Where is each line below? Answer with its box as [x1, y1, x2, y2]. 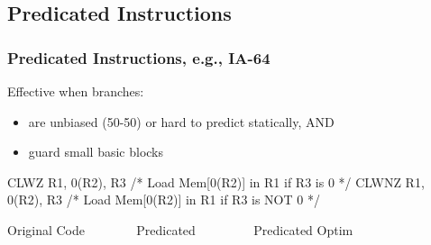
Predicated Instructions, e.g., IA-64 [7, 46, 271, 68]
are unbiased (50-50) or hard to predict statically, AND [28, 112, 335, 131]
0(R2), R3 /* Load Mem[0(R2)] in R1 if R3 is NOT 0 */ [7, 190, 320, 209]
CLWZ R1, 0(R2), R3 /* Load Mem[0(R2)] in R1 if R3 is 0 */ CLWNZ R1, [7, 172, 425, 191]
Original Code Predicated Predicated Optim [7, 220, 353, 239]
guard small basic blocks [28, 142, 164, 161]
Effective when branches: [7, 82, 144, 100]
